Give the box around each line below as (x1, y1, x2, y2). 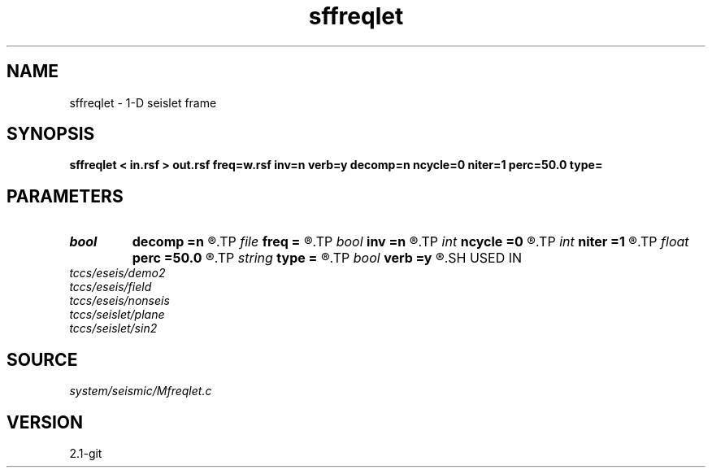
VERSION (7, 411, 84, 433)
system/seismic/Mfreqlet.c (69, 384, 212, 398)
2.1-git (69, 446, 102, 460)
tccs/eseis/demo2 (69, 266, 166, 280)
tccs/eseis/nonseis (69, 294, 170, 308)
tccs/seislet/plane (69, 307, 165, 322)
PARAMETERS (7, 185, 124, 207)
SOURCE (7, 349, 78, 370)
